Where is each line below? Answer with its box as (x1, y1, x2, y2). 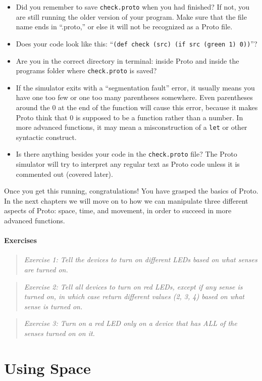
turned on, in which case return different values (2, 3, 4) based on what (24, 291, 244, 302)
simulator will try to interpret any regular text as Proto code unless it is (16, 159, 240, 169)
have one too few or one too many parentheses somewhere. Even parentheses (16, 92, 253, 103)
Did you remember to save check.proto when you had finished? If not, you (16, 2, 250, 12)
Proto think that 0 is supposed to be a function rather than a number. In (16, 112, 243, 122)
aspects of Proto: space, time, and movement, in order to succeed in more (4, 205, 232, 216)
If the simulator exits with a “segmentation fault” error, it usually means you (16, 82, 255, 92)
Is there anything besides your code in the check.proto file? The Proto (16, 149, 237, 159)
